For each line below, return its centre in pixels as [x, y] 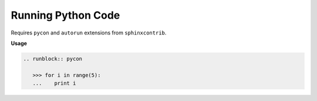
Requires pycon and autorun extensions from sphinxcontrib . [89, 33]
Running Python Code [65, 15]
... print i [54, 83]
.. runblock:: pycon [53, 59]
